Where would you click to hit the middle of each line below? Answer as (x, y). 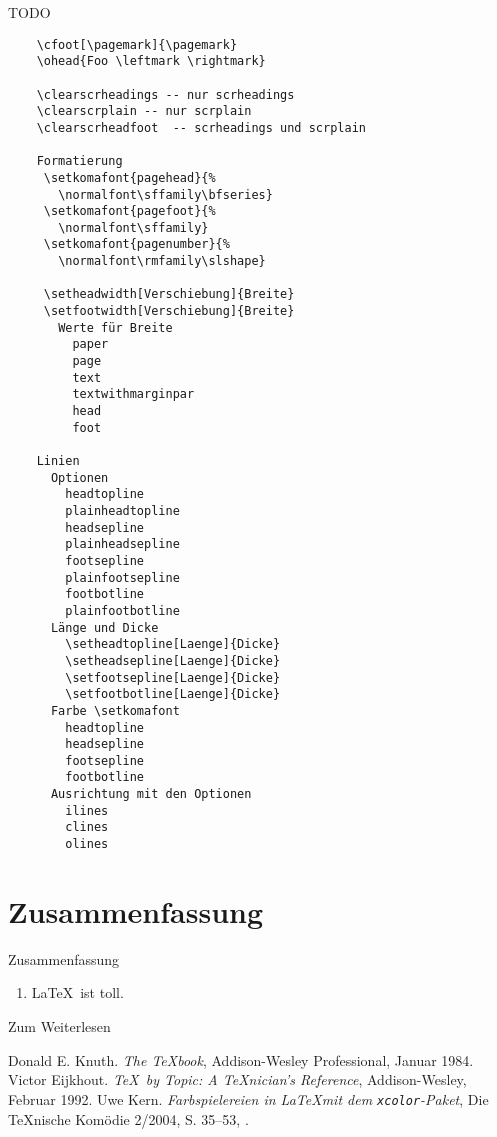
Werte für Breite (115, 327)
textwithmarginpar (133, 394)
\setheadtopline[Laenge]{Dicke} (173, 644)
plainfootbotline (122, 610)
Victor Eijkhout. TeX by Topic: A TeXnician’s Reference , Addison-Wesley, (237, 1079)
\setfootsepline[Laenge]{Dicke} (173, 677)
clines (87, 827)
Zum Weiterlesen (59, 1026)
